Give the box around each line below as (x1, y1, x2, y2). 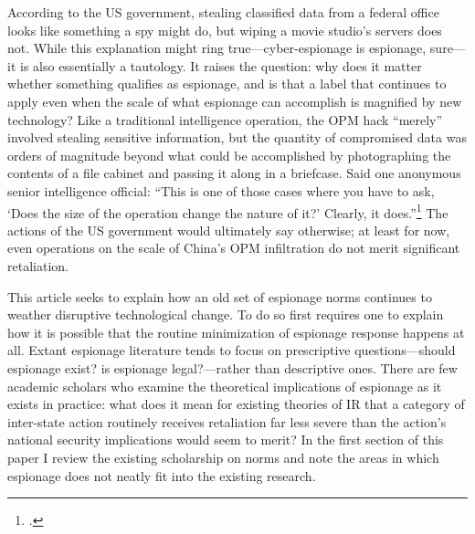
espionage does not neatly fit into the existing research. (7, 466, 316, 485)
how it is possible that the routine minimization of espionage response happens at (7, 322, 465, 341)
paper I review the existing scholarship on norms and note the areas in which (7, 447, 439, 466)
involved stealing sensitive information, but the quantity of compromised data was (7, 128, 467, 147)
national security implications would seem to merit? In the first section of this (7, 430, 444, 449)
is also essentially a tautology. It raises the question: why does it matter (19, 56, 422, 75)
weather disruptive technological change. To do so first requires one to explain (7, 305, 444, 324)
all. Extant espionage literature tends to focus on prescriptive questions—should (7, 340, 456, 360)
